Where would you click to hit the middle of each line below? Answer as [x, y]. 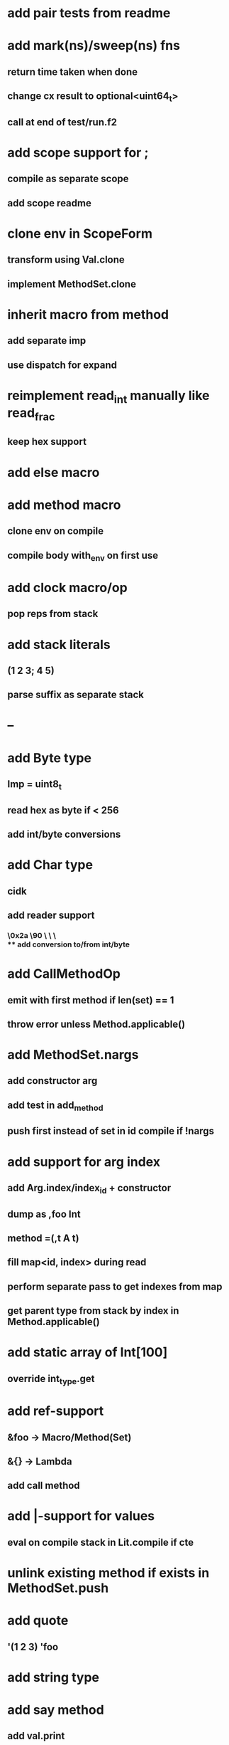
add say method [56, 1710]
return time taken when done [73, 72]
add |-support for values [81, 1516]
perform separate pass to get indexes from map [115, 1286]
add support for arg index [84, 1162]
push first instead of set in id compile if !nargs [111, 1131]
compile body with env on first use [83, 556]
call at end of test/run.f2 [62, 122]
